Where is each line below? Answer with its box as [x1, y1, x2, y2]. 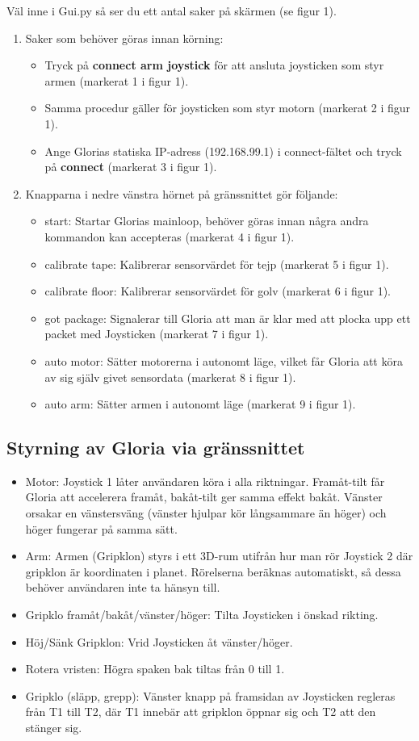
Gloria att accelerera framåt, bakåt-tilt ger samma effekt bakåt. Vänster [25, 488, 383, 505]
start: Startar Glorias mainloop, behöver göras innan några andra [44, 212, 369, 229]
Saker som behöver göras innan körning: [25, 29, 224, 46]
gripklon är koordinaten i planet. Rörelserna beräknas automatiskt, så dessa [25, 563, 401, 580]
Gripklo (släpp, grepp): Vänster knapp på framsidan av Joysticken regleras [25, 687, 396, 704]
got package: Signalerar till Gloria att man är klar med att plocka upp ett [44, 309, 411, 326]
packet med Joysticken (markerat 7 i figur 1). [44, 325, 269, 342]
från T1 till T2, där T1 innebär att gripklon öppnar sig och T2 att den [25, 703, 376, 720]
